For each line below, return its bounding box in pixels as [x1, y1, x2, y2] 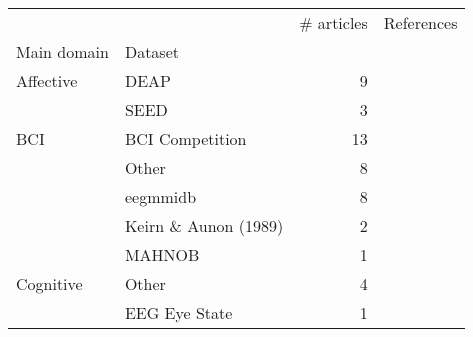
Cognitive [16, 272, 83, 295]
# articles [299, 11, 368, 34]
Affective [16, 69, 78, 92]
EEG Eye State [124, 301, 233, 324]
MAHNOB [124, 243, 200, 266]
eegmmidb [124, 185, 197, 208]
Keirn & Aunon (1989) [124, 214, 284, 237]
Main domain [16, 40, 109, 63]
